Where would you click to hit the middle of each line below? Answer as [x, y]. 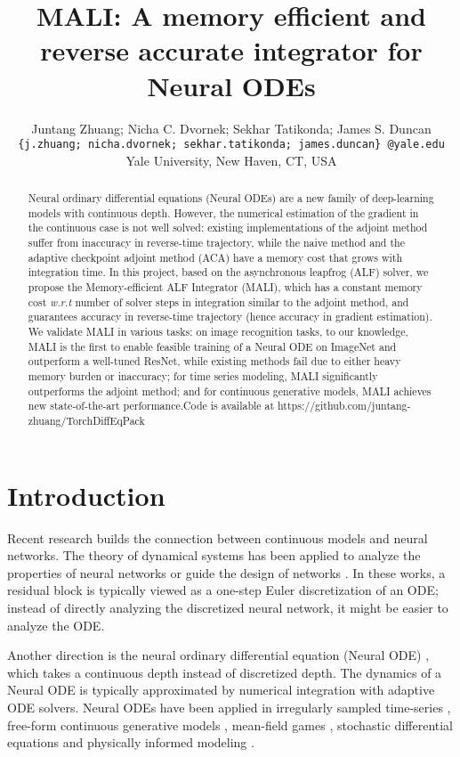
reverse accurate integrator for [231, 50]
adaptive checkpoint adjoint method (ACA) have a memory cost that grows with [215, 257]
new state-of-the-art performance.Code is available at [151, 406]
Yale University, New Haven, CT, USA [231, 160]
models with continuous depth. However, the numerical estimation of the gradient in [223, 212]
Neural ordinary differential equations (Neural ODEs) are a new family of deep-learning [231, 198]
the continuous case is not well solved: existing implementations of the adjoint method [228, 228]
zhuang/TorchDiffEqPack [86, 420]
